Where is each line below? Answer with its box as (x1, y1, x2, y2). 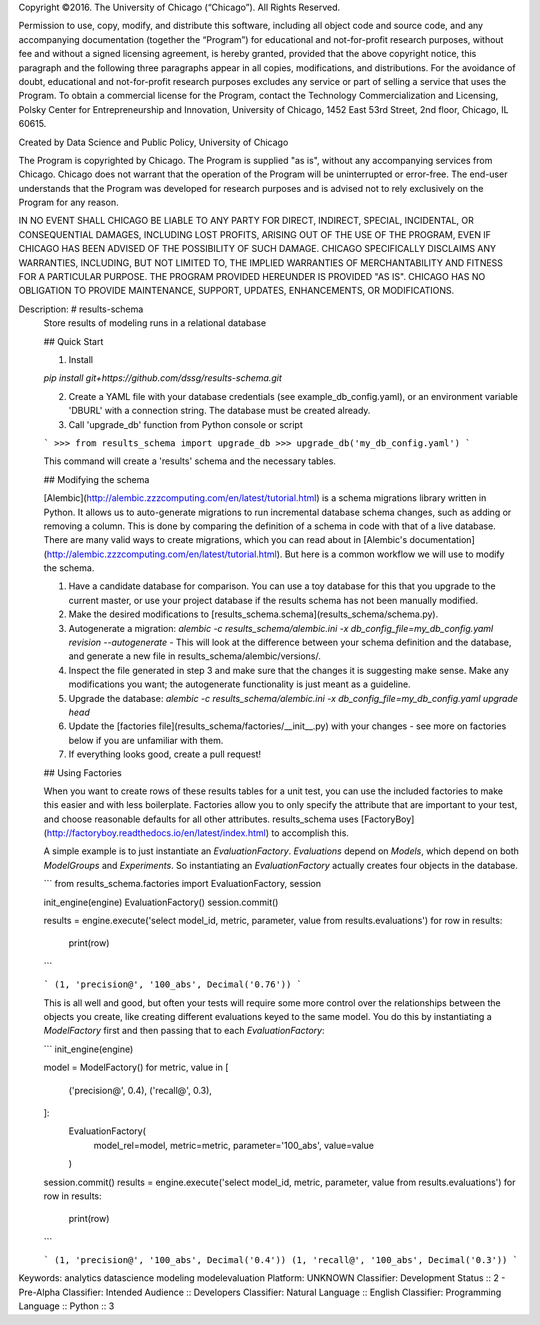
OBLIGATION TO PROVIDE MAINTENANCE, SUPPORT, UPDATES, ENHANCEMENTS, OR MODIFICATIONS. (18, 285, 455, 297)
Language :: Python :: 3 (18, 1300, 115, 1312)
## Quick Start (43, 335, 104, 347)
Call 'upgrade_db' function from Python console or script (68, 418, 304, 430)
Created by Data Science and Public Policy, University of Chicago (18, 136, 289, 148)
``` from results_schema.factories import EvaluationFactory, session (43, 878, 322, 890)
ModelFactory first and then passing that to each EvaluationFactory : (43, 1025, 325, 1037)
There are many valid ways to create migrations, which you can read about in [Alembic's (43, 534, 408, 546)
